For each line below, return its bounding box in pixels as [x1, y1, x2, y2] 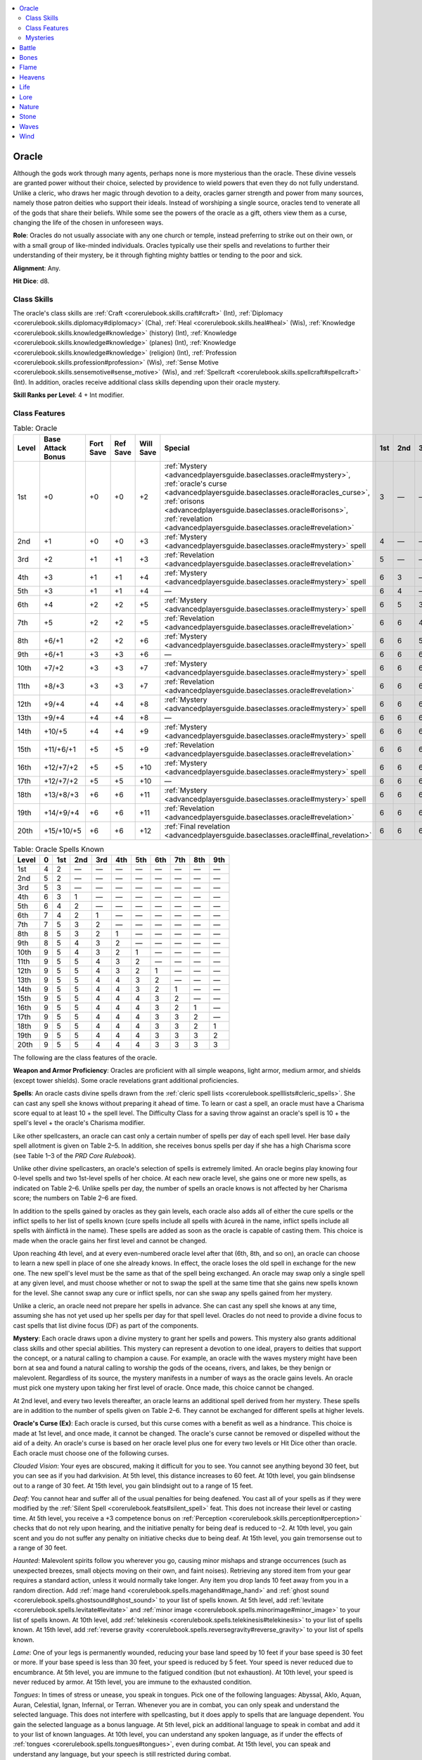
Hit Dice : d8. [13, 277, 50, 285]
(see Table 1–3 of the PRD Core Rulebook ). [13, 1151, 136, 1159]
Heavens [19, 73, 45, 81]
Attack [43, 443, 67, 453]
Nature [19, 102, 39, 111]
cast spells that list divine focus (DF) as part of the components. [13, 1321, 199, 1330]
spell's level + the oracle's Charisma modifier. [13, 1119, 146, 1127]
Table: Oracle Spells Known [13, 844, 105, 854]
